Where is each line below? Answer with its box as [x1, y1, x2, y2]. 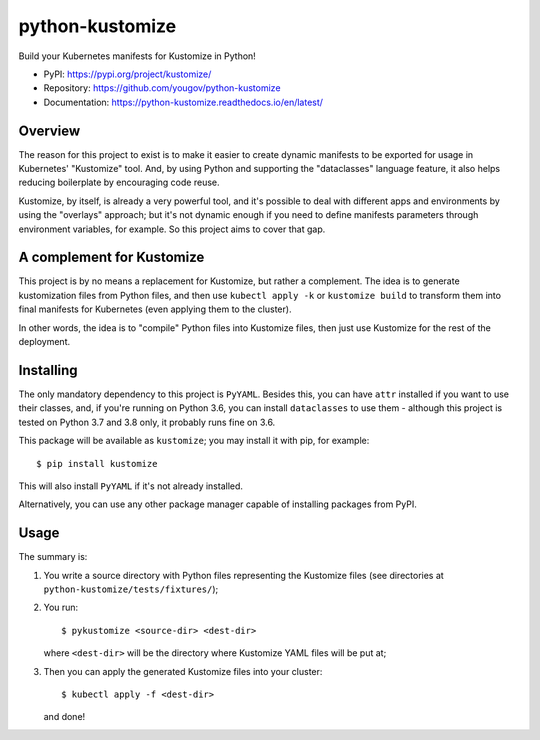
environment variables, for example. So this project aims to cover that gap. [18, 223, 326, 235]
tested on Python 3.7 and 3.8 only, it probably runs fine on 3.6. [18, 416, 276, 428]
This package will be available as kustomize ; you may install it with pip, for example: [18, 435, 370, 447]
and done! [43, 711, 86, 723]
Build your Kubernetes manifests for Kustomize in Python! [18, 50, 257, 62]
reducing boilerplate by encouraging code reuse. [18, 176, 220, 189]
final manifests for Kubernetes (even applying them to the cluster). [18, 303, 292, 315]
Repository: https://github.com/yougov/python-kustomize [43, 82, 281, 94]
